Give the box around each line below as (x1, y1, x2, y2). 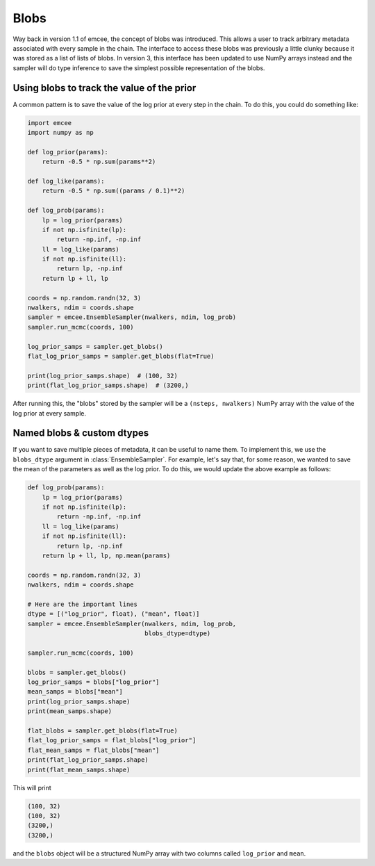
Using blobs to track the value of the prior (12, 82, 197, 94)
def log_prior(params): (27, 148, 109, 156)
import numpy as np (27, 129, 94, 136)
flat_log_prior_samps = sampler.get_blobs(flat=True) (27, 352, 215, 360)
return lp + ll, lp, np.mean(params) (42, 551, 171, 559)
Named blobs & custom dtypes (12, 427, 149, 439)
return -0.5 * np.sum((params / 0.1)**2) (42, 187, 185, 195)
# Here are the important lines (27, 600, 138, 608)
